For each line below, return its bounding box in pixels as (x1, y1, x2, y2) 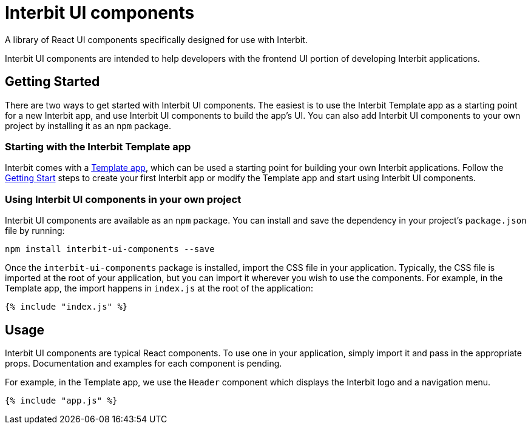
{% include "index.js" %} (5, 302, 128, 312)
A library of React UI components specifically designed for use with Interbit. (5, 34, 308, 45)
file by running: (5, 225, 65, 236)
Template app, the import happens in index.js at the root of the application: (5, 283, 313, 294)
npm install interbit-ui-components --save (5, 244, 215, 254)
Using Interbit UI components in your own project (5, 193, 242, 205)
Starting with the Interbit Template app (5, 140, 191, 153)
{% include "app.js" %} (5, 395, 118, 405)
